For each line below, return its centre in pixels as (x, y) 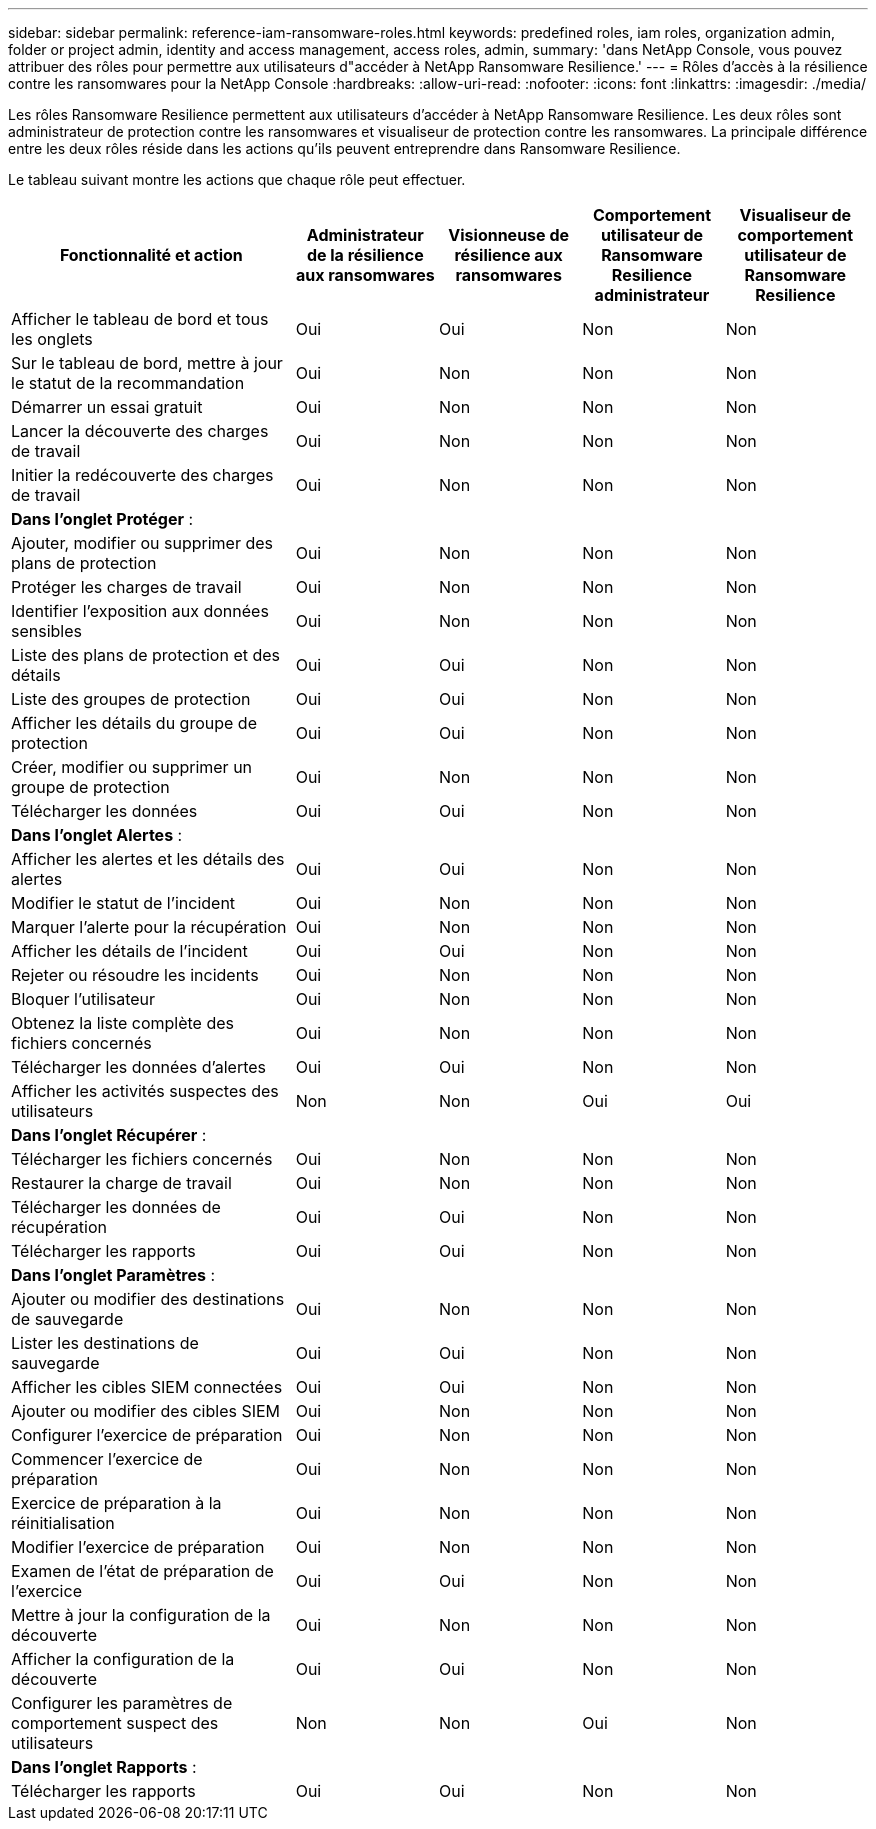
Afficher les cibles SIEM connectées (147, 1387)
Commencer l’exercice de (107, 1459)
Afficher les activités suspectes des (145, 1091)
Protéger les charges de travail (126, 587)
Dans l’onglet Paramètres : (113, 1275)
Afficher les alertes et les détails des (148, 859)
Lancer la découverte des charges (140, 431)
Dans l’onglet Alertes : (97, 835)
